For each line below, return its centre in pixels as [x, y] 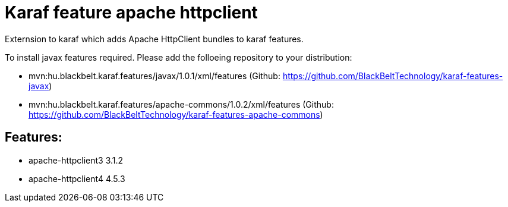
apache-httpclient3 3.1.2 [76, 160]
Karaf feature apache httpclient [131, 12]
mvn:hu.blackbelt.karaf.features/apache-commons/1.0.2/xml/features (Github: [181, 104]
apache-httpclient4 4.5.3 [77, 178]
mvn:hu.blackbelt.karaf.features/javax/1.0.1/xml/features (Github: [154, 76]
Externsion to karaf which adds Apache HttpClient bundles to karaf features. [154, 39]
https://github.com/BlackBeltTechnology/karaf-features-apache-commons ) [176, 114]
